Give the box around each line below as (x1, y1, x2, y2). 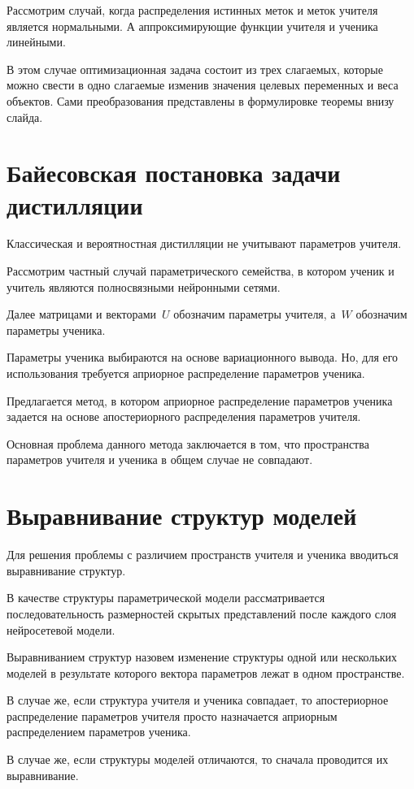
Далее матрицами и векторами (7, 306, 157, 323)
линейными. (7, 33, 66, 50)
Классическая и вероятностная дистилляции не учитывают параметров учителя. (7, 235, 402, 252)
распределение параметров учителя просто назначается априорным (7, 707, 338, 724)
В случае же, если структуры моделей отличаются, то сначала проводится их (7, 751, 389, 768)
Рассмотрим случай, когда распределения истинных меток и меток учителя (7, 2, 378, 18)
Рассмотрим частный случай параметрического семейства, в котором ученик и (7, 262, 394, 280)
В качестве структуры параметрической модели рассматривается (7, 589, 325, 606)
